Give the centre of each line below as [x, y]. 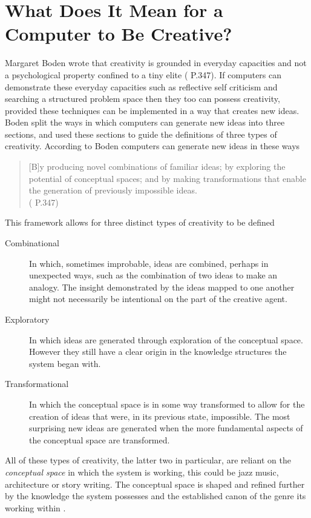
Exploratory [27, 319]
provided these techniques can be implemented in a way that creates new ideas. [152, 110]
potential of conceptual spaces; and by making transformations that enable [167, 178]
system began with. [65, 363]
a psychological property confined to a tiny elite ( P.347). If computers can [143, 74]
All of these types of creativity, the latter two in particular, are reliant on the [148, 460]
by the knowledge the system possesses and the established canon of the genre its [155, 496]
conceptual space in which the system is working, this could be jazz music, [142, 472]
